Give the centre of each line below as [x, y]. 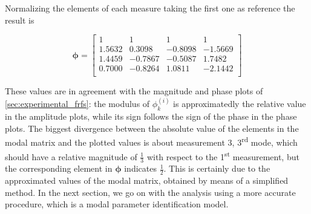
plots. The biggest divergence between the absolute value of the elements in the [152, 128]
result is [20, 20]
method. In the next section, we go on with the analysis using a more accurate [150, 192]
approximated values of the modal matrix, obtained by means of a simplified [147, 180]
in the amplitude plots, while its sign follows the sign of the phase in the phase [151, 116]
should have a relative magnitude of [71, 156]
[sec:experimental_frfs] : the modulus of [77, 104]
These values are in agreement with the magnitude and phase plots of [134, 91]
